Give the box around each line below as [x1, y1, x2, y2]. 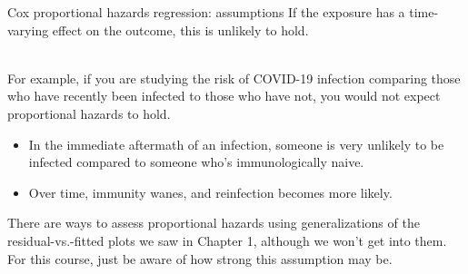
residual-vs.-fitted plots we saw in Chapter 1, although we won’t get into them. [7, 230, 447, 250]
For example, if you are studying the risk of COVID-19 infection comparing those [7, 68, 461, 87]
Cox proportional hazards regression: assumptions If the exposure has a [7, 3, 405, 21]
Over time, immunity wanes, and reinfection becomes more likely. [28, 182, 393, 201]
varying [7, 20, 49, 39]
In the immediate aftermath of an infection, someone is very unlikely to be [28, 134, 444, 153]
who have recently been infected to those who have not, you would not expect [7, 86, 441, 105]
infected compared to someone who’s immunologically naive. [28, 152, 364, 171]
